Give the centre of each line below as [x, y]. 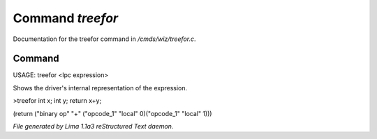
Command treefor [66, 18]
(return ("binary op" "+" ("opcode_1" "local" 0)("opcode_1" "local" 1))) [112, 113]
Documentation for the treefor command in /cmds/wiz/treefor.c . [104, 39]
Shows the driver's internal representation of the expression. [100, 88]
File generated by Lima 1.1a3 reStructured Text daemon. [93, 126]
